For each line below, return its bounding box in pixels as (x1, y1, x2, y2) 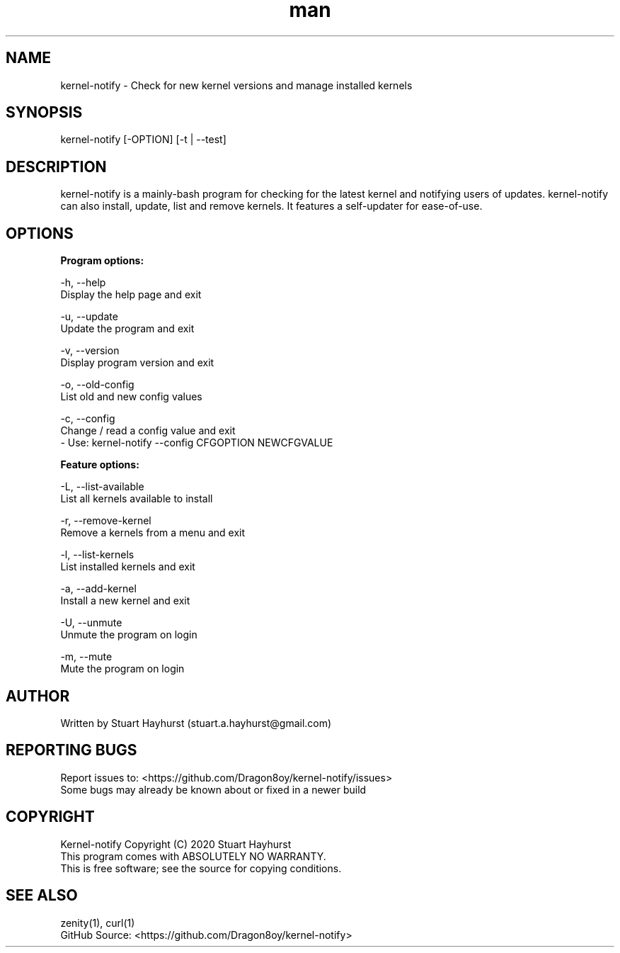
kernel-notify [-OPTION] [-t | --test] (60, 133, 226, 146)
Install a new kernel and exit (60, 594, 190, 607)
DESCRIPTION (6, 157, 107, 176)
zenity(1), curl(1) (60, 916, 135, 929)
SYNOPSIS (6, 103, 83, 122)
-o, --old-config (60, 378, 134, 391)
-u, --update (60, 310, 118, 323)
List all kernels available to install (60, 492, 213, 505)
